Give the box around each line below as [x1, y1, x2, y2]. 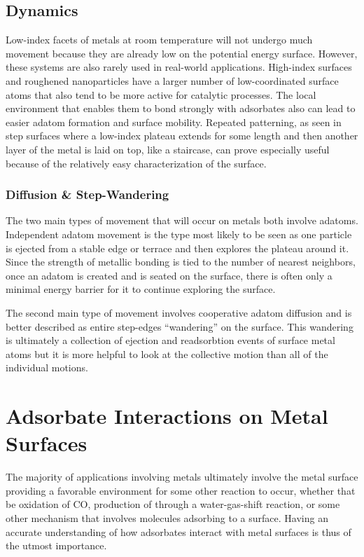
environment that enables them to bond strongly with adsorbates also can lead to [6, 101, 356, 116]
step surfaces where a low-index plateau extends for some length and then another [6, 128, 358, 143]
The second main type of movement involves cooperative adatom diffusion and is [6, 305, 352, 319]
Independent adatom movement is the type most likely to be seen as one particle [6, 226, 352, 241]
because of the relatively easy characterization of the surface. [6, 156, 267, 170]
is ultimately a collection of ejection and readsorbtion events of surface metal [6, 333, 335, 348]
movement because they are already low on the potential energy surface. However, [6, 46, 358, 60]
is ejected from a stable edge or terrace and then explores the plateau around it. [6, 240, 349, 255]
